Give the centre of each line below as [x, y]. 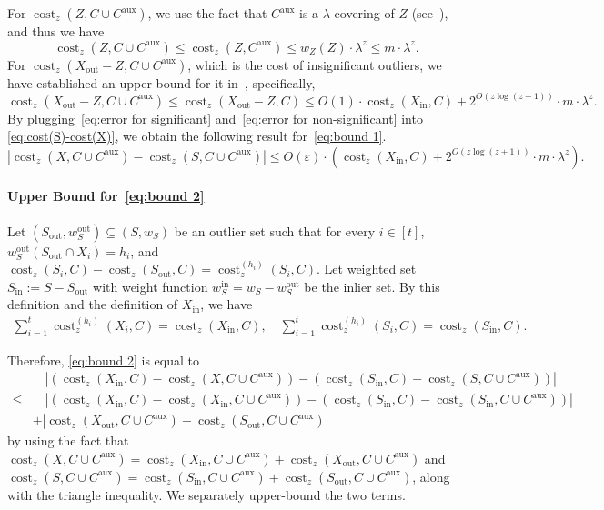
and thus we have [56, 31]
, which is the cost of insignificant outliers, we [315, 64]
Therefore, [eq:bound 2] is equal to [103, 360]
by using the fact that [68, 440]
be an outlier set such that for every [275, 230]
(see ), [430, 13]
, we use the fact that [207, 13]
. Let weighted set [367, 269]
